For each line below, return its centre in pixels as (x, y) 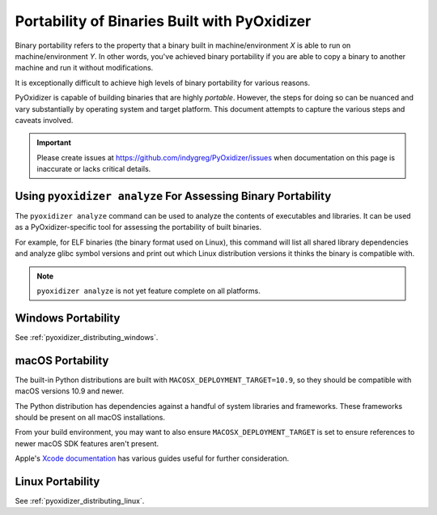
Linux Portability (57, 481)
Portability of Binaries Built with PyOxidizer (163, 21)
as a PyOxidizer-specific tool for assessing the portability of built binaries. (138, 228)
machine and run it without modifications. (84, 68)
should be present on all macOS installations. (90, 417)
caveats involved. (44, 120)
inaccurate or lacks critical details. (94, 169)
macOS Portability (62, 360)
